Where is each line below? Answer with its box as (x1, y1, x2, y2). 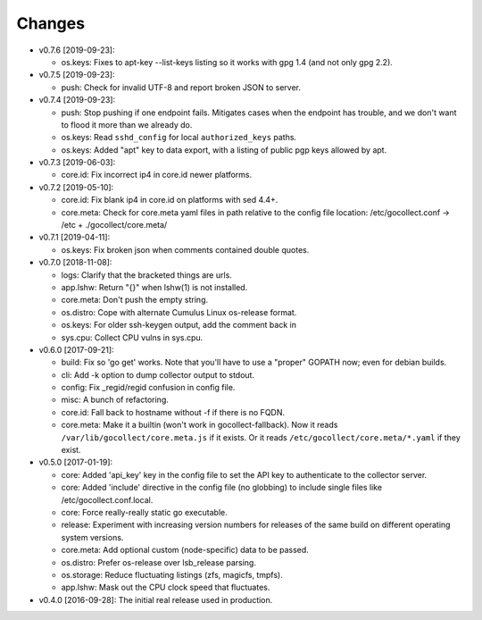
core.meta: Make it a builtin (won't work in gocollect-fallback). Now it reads (61, 420, 338, 431)
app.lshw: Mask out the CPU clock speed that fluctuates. (61, 582, 270, 593)
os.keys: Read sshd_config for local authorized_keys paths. (61, 132, 297, 143)
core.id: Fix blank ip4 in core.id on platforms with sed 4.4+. (61, 195, 278, 205)
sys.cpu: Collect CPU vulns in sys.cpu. (61, 331, 204, 343)
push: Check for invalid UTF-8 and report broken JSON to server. (61, 81, 302, 93)
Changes (16, 13, 85, 33)
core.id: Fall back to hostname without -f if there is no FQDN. (61, 406, 286, 417)
